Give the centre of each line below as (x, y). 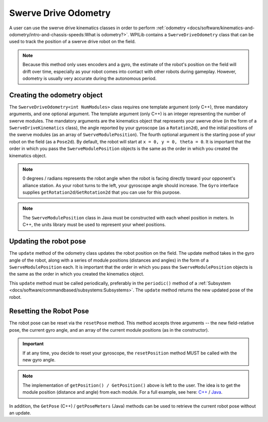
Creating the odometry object (56, 95)
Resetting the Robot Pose (49, 311)
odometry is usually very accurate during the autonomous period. (90, 78)
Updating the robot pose (48, 242)
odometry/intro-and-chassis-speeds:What (53, 34)
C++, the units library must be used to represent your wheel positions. (94, 225)
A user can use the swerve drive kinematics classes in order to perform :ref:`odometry (98, 28)
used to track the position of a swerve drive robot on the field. (72, 42)
